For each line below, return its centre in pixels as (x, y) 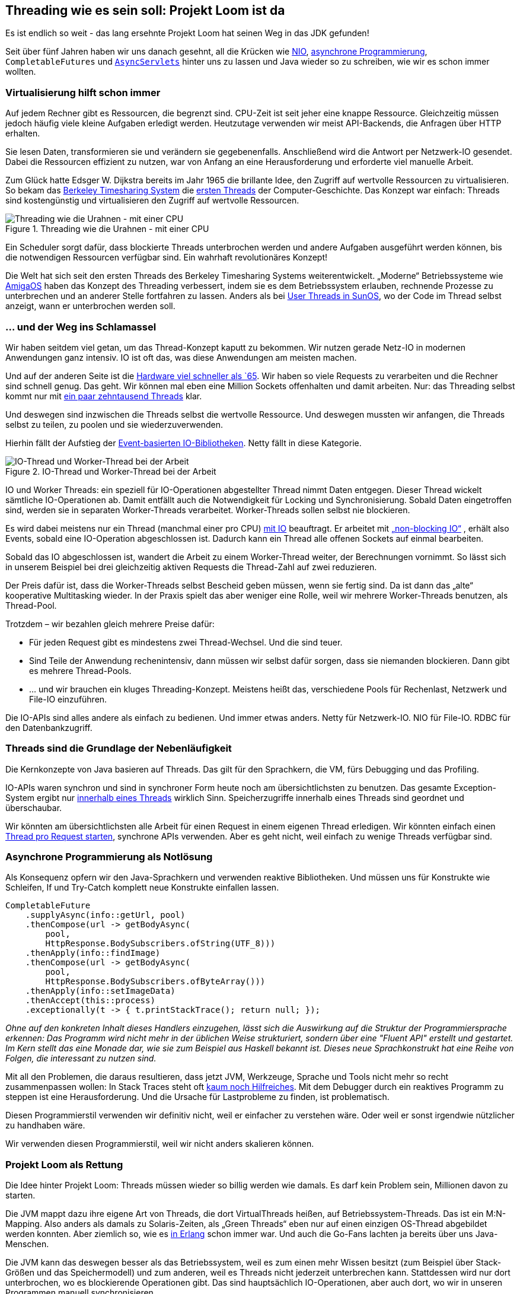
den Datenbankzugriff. (49, 727)
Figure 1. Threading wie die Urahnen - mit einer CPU (107, 229)
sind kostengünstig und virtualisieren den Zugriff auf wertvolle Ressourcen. (152, 201)
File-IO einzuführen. (68, 699)
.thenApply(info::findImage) (93, 953)
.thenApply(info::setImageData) (100, 991)
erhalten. (23, 133)
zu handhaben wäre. (45, 1126)
